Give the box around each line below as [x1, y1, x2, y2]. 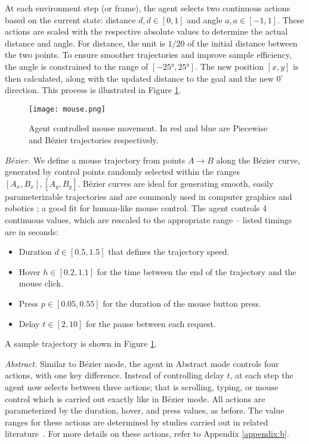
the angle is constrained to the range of [5, 60, 149, 72]
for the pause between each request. [85, 317, 216, 329]
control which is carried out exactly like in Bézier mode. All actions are [5, 392, 265, 405]
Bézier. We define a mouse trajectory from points [5, 153, 186, 166]
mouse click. [18, 277, 63, 289]
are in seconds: [5, 225, 58, 238]
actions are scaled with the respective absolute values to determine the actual [5, 25, 288, 38]
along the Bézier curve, [216, 153, 301, 166]
